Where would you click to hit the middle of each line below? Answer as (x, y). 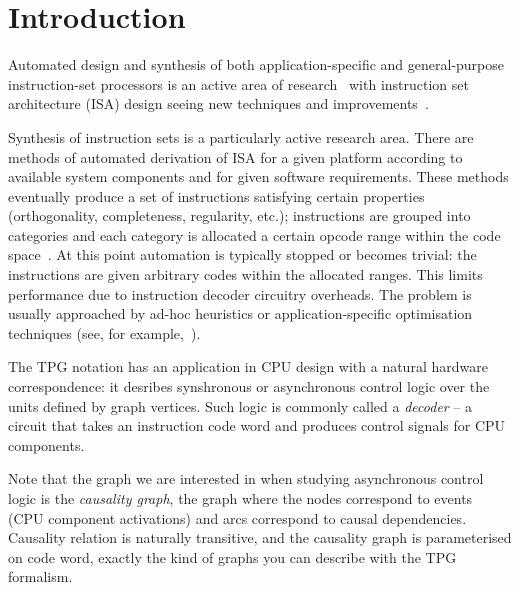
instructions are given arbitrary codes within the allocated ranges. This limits (245, 274)
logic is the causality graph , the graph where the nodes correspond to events (240, 498)
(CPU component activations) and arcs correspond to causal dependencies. (237, 517)
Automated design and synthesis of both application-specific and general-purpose (256, 64)
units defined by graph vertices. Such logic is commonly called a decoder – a (240, 405)
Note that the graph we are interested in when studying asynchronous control (246, 478)
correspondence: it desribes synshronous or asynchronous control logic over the (249, 386)
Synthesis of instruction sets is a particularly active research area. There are (241, 136)
